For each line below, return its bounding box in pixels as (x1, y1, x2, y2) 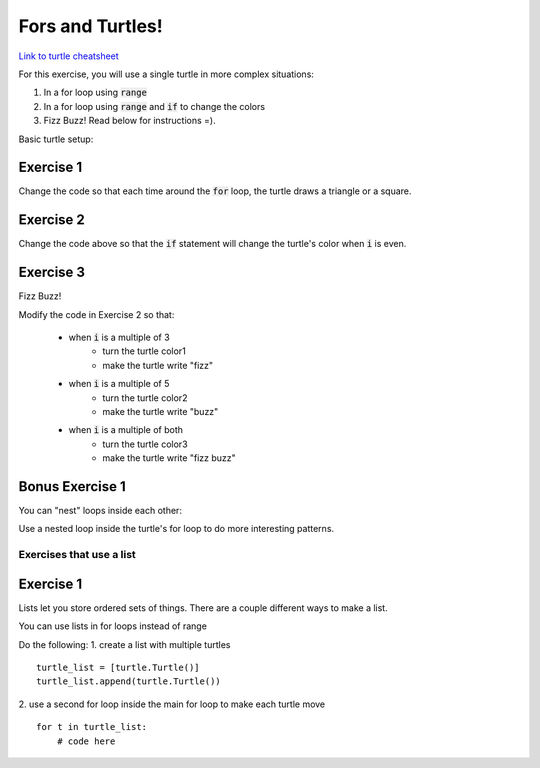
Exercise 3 (18, 264, 85, 281)
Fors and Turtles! (18, 15, 164, 37)
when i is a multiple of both (68, 424, 184, 436)
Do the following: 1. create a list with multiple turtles (18, 638, 231, 650)
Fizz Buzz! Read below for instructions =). (43, 115, 216, 127)
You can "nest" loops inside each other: (18, 505, 182, 517)
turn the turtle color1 (102, 345, 187, 357)
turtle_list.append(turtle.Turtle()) (36, 676, 222, 687)
